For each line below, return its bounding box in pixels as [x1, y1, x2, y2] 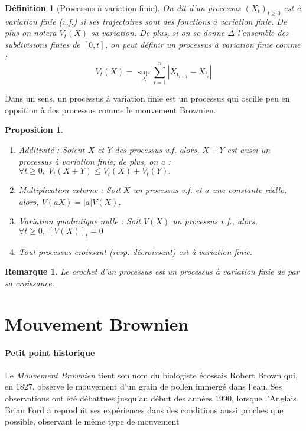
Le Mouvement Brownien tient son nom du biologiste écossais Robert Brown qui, [5, 368, 298, 381]
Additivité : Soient [18, 143, 85, 156]
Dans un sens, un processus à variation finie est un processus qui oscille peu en [5, 92, 290, 105]
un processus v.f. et [133, 184, 202, 196]
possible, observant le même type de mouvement [5, 415, 180, 427]
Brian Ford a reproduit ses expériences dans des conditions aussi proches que [5, 403, 284, 416]
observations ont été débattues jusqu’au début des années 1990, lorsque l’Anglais [5, 391, 297, 404]
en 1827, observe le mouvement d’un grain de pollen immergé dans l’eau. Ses [5, 380, 282, 393]
